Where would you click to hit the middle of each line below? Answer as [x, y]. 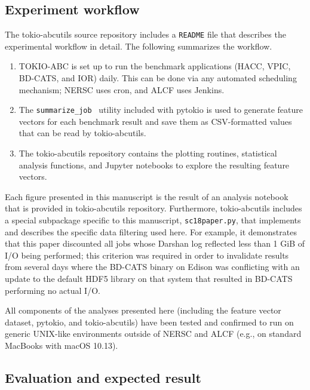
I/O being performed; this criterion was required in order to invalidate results [147, 255]
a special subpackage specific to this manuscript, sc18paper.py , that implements [153, 220]
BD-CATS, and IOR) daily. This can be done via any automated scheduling [158, 78]
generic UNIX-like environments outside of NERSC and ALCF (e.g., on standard [153, 334]
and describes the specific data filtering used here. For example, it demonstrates [151, 231]
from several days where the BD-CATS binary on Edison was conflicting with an [152, 267]
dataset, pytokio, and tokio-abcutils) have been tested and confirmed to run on [149, 322]
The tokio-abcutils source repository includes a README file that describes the [145, 34]
